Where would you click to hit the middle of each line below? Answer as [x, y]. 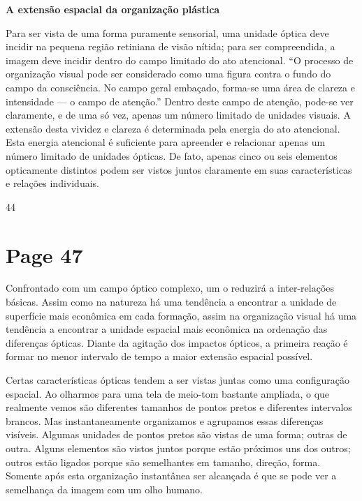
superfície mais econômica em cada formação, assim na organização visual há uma [181, 315]
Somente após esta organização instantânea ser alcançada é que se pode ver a [171, 476]
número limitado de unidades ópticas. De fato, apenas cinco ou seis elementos [172, 155]
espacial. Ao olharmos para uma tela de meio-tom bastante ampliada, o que [168, 393]
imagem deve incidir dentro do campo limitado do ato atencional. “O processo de [180, 60]
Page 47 [44, 254]
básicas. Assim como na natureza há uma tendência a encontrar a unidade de [171, 302]
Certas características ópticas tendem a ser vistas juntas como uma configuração [178, 380]
